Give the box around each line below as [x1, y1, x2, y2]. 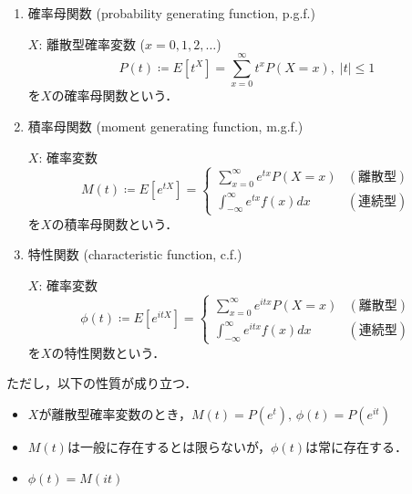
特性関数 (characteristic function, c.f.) [27, 245, 242, 264]
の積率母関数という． [51, 214, 179, 233]
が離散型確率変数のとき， [38, 404, 191, 423]
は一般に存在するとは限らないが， [67, 436, 272, 456]
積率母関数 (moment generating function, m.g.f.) [27, 116, 304, 135]
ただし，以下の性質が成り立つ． [6, 373, 198, 393]
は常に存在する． [304, 436, 407, 456]
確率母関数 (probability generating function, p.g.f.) [27, 4, 315, 22]
